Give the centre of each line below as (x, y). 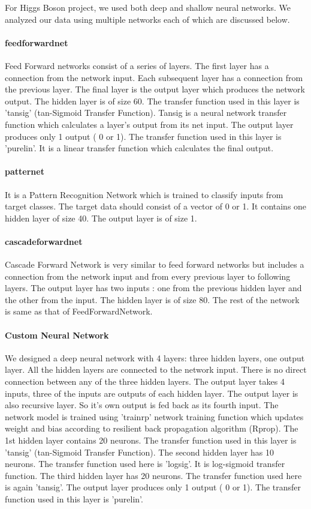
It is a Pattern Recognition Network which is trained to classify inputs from (144, 194)
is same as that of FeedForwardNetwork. (79, 311)
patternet (25, 171)
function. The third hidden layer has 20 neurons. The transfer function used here (153, 475)
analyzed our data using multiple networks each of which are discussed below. (147, 19)
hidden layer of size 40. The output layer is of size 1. (101, 218)
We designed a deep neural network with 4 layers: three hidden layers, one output (155, 357)
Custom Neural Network (57, 335)
